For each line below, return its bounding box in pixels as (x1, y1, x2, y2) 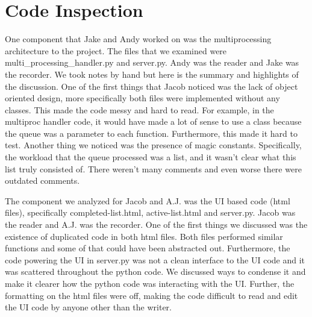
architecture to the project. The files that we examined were (5, 44, 227, 57)
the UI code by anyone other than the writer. (5, 301, 172, 313)
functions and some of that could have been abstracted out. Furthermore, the (5, 242, 290, 254)
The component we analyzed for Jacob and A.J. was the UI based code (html (5, 194, 290, 207)
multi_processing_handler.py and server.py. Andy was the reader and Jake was (5, 56, 299, 69)
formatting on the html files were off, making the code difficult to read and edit (5, 289, 298, 301)
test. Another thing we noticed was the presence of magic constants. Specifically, (5, 139, 302, 151)
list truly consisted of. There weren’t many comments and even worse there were (5, 162, 302, 175)
